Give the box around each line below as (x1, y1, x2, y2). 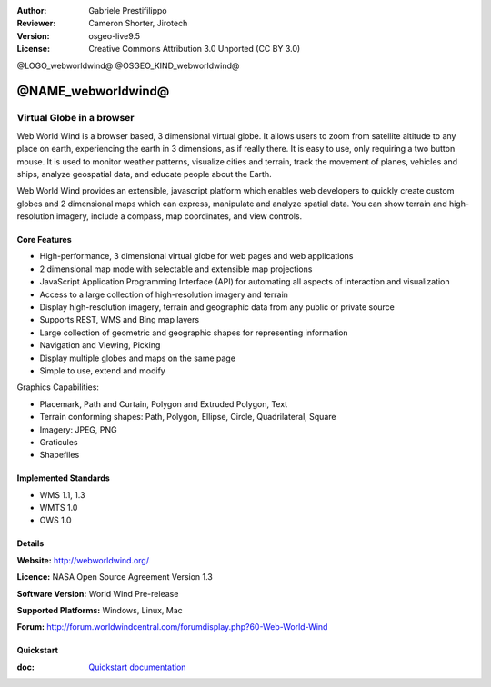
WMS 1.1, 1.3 (39, 489, 85, 500)
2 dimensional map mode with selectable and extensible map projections (39, 264, 313, 274)
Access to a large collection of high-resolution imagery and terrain (39, 289, 288, 300)
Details (16, 538, 45, 549)
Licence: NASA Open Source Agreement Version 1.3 (16, 572, 214, 582)
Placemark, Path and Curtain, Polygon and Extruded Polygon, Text (39, 398, 288, 409)
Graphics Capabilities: (16, 382, 100, 393)
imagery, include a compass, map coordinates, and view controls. (55, 211, 303, 222)
